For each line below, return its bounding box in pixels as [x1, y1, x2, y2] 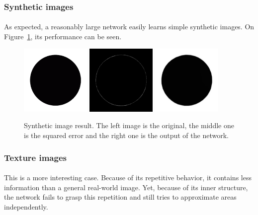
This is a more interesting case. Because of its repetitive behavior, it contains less [4, 172, 252, 183]
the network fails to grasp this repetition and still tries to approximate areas [4, 192, 237, 202]
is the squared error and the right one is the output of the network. [24, 130, 229, 140]
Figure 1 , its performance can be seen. [4, 31, 122, 42]
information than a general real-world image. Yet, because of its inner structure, [4, 182, 248, 192]
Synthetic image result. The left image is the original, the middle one [24, 120, 234, 131]
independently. [4, 201, 48, 212]
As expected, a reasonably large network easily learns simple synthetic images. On [4, 21, 255, 32]
